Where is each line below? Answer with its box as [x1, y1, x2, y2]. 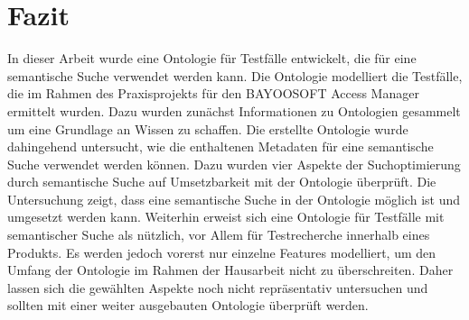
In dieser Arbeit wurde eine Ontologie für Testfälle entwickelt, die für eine [7, 49, 417, 68]
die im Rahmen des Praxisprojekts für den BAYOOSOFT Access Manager [7, 84, 419, 103]
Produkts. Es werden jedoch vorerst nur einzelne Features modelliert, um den [7, 242, 436, 261]
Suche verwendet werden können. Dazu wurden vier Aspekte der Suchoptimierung [7, 154, 461, 173]
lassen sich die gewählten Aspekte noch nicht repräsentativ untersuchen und [7, 278, 428, 297]
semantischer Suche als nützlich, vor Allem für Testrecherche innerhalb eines [7, 225, 430, 244]
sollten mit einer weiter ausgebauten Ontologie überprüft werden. [7, 296, 369, 315]
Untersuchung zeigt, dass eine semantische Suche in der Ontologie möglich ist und [7, 189, 461, 208]
